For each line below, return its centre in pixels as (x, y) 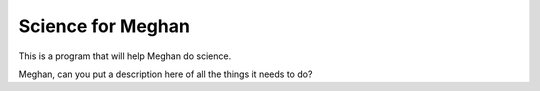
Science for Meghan (104, 26)
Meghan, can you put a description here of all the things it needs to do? (165, 74)
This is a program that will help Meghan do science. (125, 56)
